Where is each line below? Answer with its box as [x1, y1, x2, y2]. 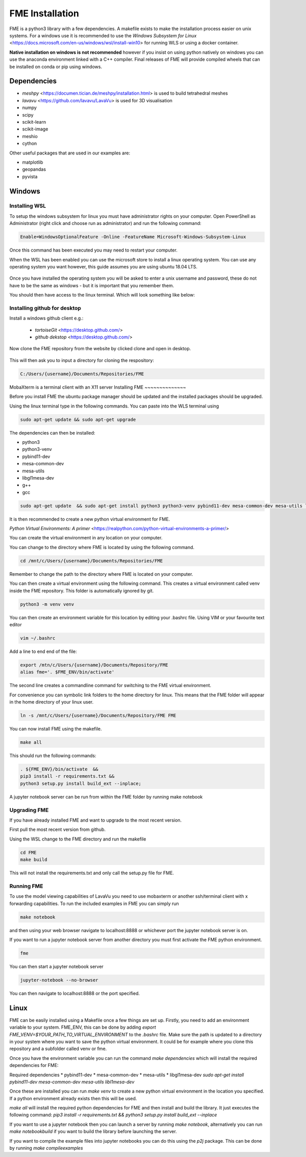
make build [20, 857, 47, 863]
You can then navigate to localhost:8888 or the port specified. [9, 990, 140, 996]
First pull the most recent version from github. [9, 826, 106, 833]
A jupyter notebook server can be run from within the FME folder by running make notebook [9, 793, 203, 800]
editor [9, 621, 22, 627]
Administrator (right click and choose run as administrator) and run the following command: [9, 220, 201, 226]
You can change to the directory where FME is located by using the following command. [9, 544, 195, 550]
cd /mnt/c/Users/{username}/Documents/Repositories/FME [20, 558, 163, 563]
